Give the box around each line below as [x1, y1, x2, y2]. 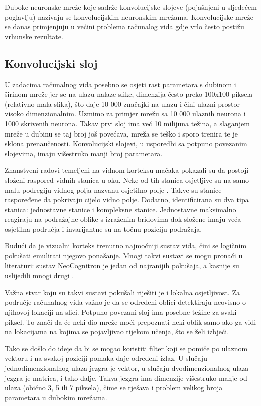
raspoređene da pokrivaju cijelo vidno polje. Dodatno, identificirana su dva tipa [5, 194, 249, 205]
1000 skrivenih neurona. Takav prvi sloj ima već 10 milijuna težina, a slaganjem [5, 118, 250, 128]
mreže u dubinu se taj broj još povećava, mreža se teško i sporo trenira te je [5, 128, 238, 139]
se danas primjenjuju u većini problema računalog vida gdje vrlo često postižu [5, 21, 244, 32]
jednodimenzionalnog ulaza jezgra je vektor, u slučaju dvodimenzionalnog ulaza [5, 363, 249, 373]
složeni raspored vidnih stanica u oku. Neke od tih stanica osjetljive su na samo [5, 174, 249, 185]
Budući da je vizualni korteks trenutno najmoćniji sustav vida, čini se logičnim [5, 240, 247, 251]
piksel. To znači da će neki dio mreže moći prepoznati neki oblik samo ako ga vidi [5, 316, 256, 327]
